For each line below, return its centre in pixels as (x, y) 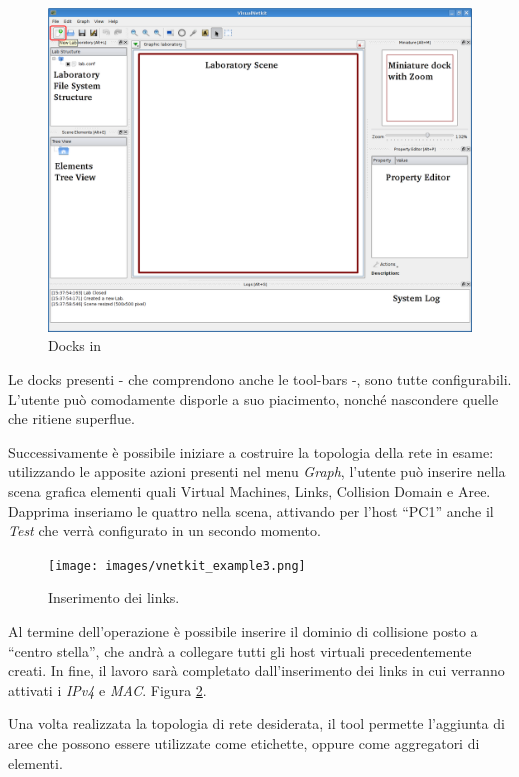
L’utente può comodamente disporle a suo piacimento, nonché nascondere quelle (253, 398)
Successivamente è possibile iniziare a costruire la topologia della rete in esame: (251, 451)
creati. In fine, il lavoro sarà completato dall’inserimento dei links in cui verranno (256, 670)
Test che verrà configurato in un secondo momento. (164, 530)
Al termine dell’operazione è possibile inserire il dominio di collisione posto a (243, 630)
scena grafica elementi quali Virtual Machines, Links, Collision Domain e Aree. (249, 490)
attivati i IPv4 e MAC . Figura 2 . (107, 689)
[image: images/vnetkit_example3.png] (177, 565)
